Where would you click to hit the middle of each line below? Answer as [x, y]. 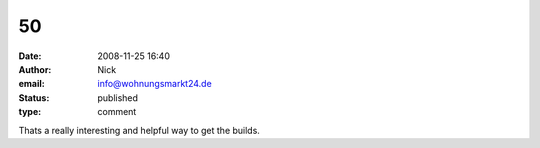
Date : [30, 56]
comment [117, 112]
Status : [34, 97]
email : [31, 84]
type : [30, 112]
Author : [35, 69]
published [118, 97]
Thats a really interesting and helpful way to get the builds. [139, 130]
